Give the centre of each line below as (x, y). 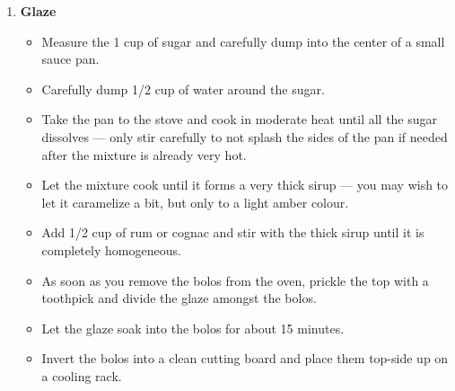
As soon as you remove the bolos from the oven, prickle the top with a (235, 280)
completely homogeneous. (111, 249)
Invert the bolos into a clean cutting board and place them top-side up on (245, 358)
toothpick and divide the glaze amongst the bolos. (179, 298)
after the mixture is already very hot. (144, 154)
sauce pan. (70, 59)
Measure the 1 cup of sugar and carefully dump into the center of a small (243, 41)
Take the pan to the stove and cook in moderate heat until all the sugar (240, 119)
